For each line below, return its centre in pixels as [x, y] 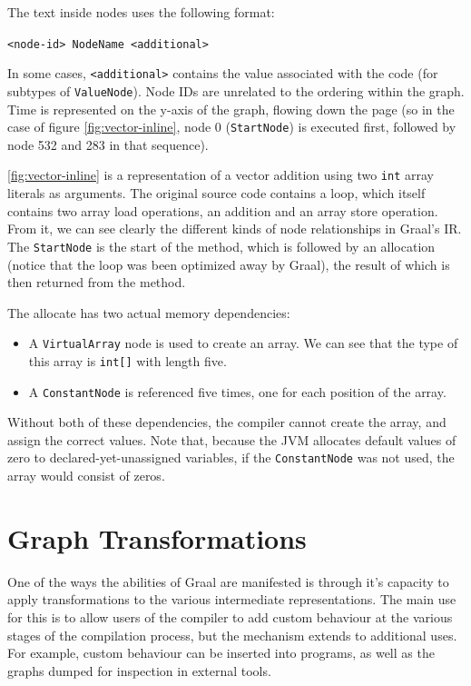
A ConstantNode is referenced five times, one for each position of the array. [237, 391]
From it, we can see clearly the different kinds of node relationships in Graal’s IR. [235, 229]
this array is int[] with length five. [128, 360]
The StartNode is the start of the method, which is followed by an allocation [221, 246]
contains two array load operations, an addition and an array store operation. [223, 210]
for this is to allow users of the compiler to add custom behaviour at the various [230, 617]
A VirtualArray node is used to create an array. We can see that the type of [243, 343]
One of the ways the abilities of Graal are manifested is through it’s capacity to [228, 581]
